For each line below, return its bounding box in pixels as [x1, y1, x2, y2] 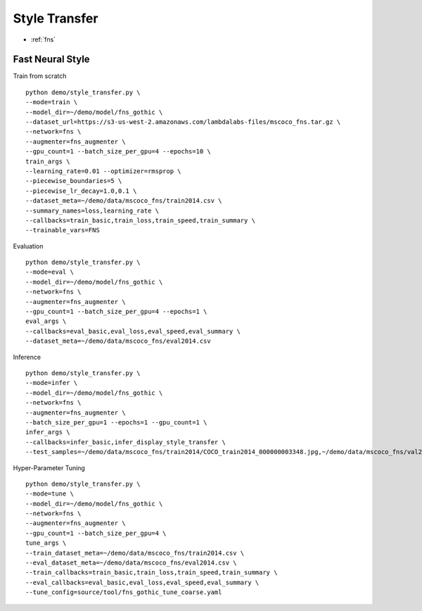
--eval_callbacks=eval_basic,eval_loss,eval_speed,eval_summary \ [25, 578, 260, 586]
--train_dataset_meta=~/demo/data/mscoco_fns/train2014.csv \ [25, 549, 245, 557]
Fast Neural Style [13, 53, 91, 65]
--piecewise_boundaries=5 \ [25, 177, 122, 185]
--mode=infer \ [25, 379, 78, 387]
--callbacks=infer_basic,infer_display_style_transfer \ [25, 438, 226, 446]
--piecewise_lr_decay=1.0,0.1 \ [25, 187, 137, 195]
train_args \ [25, 157, 70, 165]
